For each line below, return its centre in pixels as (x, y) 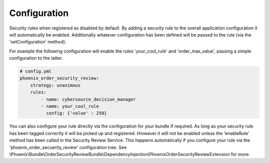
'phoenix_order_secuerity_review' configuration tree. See (68, 147)
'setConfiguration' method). (38, 42)
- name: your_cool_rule (70, 106)
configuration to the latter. (36, 58)
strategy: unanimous (55, 85)
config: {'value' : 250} (76, 113)
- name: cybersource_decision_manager (88, 99)
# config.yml (36, 71)
